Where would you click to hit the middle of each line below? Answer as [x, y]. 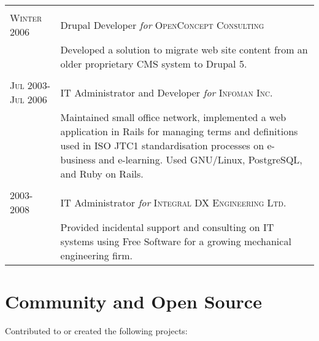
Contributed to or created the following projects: [96, 331]
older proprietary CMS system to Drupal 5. [154, 64]
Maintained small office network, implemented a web [173, 117]
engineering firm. [97, 255]
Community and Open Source [133, 301]
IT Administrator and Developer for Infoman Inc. [167, 92]
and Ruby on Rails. [102, 174]
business [78, 159]
